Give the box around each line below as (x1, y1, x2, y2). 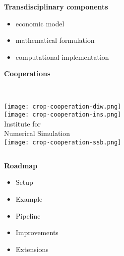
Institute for (4, 118, 41, 128)
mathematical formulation (15, 35, 95, 45)
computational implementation (15, 51, 109, 62)
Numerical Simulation (4, 128, 70, 138)
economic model (15, 18, 64, 28)
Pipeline (15, 210, 41, 221)
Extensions (15, 244, 49, 254)
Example (15, 193, 43, 204)
